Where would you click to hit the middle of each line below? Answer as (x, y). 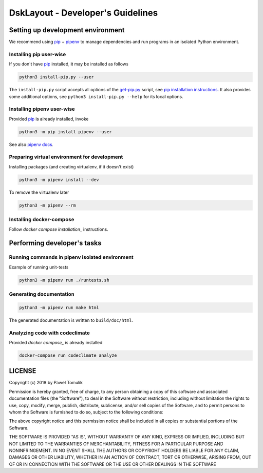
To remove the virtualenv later (39, 192)
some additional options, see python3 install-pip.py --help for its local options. (96, 96)
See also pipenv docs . (31, 144)
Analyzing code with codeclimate (49, 333)
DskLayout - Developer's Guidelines (84, 13)
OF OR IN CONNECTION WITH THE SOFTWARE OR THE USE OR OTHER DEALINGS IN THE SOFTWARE (113, 464)
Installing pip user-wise (38, 54)
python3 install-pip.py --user (57, 77)
